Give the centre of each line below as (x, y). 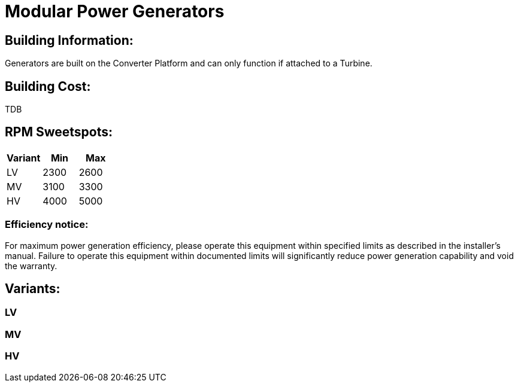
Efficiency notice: (47, 225)
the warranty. (31, 266)
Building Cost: (48, 86)
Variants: (33, 289)
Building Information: (69, 40)
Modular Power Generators (115, 11)
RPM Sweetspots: (59, 132)
